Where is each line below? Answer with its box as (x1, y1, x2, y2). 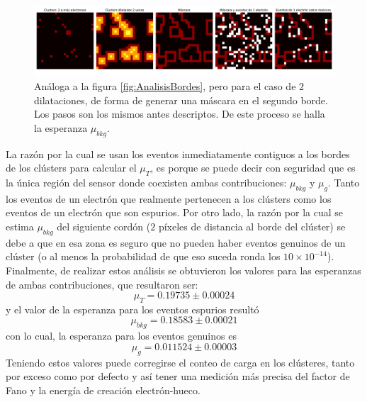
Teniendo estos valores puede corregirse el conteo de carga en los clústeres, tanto (6, 354, 355, 369)
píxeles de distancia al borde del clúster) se (158, 218, 346, 233)
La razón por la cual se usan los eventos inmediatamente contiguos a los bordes (6, 146, 350, 161)
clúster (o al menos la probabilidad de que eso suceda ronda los (6, 249, 281, 264)
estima (6, 218, 34, 233)
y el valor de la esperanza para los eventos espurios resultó (6, 301, 259, 316)
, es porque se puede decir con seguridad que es (150, 160, 356, 175)
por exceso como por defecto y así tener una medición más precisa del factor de (6, 369, 350, 384)
